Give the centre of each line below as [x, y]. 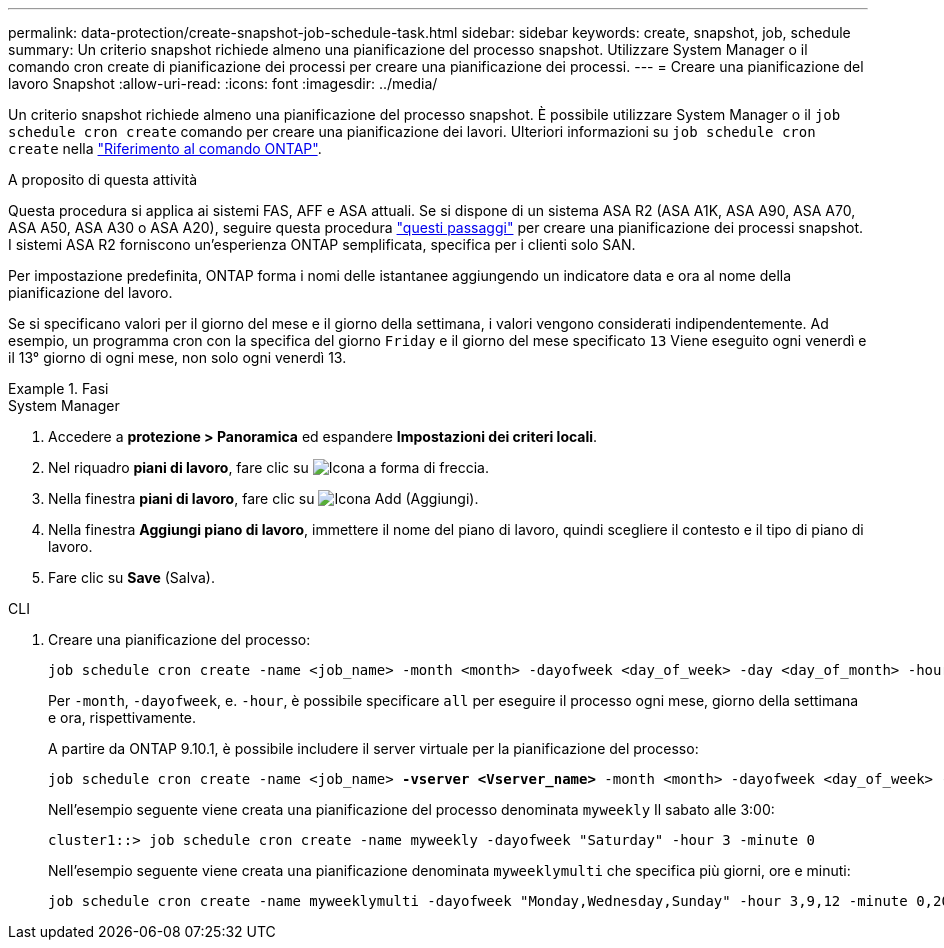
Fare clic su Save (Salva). [131, 577]
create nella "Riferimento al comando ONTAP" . [165, 148]
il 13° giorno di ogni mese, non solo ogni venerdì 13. [177, 357]
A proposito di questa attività [103, 179]
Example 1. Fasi [58, 388]
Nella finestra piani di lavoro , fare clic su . [263, 498]
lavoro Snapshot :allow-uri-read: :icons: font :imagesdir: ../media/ [223, 83]
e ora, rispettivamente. [122, 717]
